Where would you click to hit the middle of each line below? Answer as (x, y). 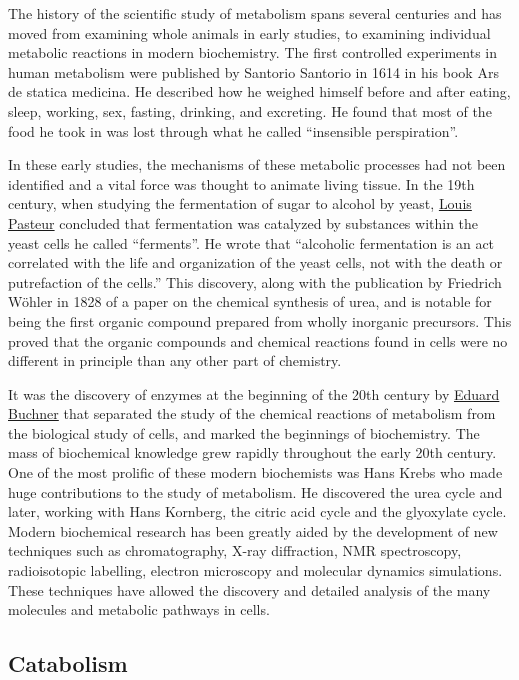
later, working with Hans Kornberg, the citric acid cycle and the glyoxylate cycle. (257, 511)
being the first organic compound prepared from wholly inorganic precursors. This (260, 320)
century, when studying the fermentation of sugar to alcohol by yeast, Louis (240, 203)
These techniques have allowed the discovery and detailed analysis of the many (249, 589)
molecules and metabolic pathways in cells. (139, 609)
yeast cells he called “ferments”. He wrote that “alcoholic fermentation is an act (251, 242)
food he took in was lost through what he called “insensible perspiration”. (233, 130)
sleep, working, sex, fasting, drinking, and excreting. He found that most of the (250, 110)
